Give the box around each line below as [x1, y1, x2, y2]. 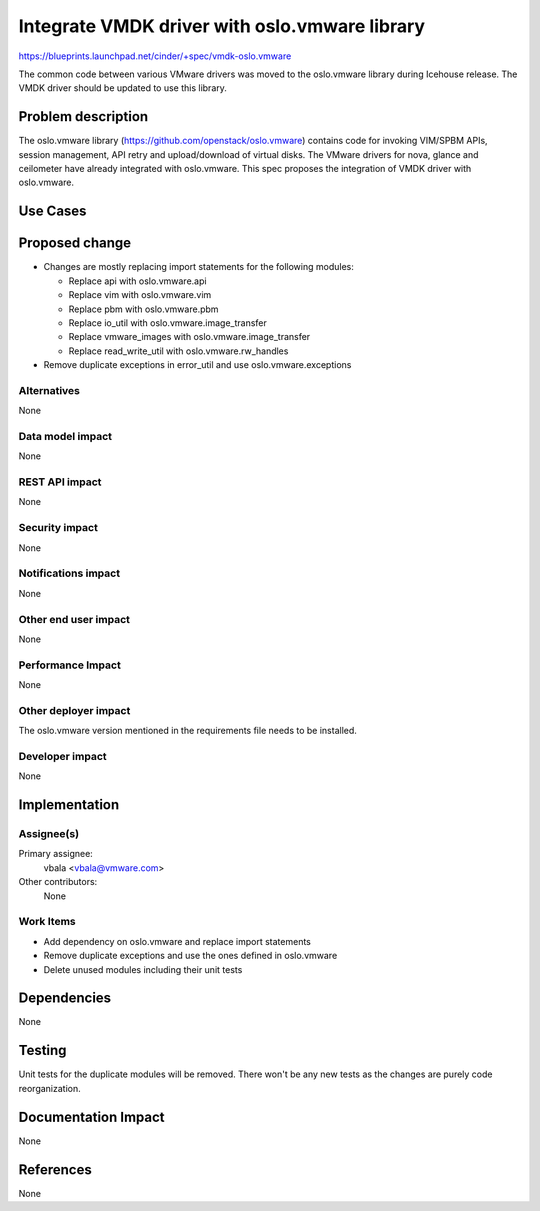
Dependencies [18, 990, 112, 1007]
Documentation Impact [18, 1108, 165, 1125]
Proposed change [18, 235, 132, 252]
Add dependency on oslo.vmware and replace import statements [43, 935, 312, 947]
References [18, 1161, 92, 1178]
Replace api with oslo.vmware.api [68, 275, 207, 287]
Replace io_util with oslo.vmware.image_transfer [68, 316, 267, 329]
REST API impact [18, 475, 102, 489]
